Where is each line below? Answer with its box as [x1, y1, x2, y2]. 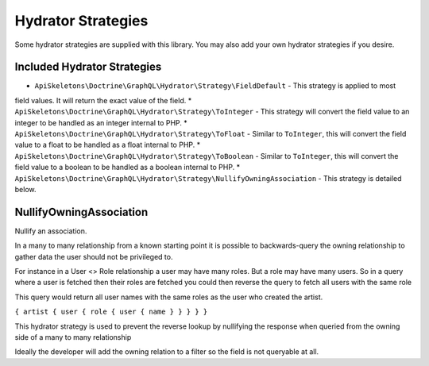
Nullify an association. [14, 226, 87, 236]
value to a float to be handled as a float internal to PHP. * [14, 140, 201, 150]
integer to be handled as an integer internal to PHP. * [14, 118, 187, 127]
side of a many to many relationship [14, 333, 132, 341]
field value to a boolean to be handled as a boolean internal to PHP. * [14, 163, 241, 172]
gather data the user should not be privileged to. [14, 252, 173, 261]
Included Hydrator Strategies [14, 60, 162, 74]
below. [14, 184, 37, 194]
